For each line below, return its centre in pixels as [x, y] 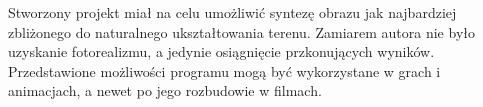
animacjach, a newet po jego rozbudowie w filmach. [165, 90]
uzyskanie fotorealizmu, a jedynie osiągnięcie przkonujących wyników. [221, 51]
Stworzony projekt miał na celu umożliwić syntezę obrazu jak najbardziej [232, 12]
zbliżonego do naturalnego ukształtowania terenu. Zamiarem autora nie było [241, 31]
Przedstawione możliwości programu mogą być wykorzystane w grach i [224, 70]
